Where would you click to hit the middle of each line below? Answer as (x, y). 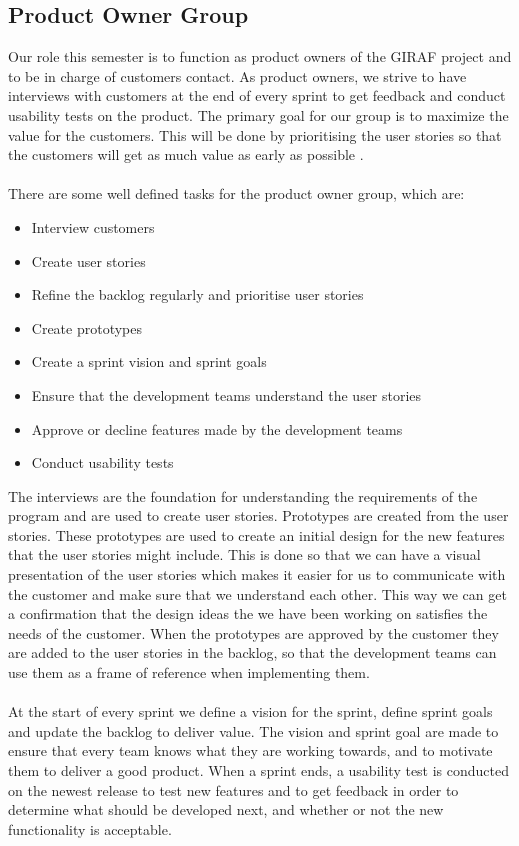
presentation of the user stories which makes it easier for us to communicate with (257, 574)
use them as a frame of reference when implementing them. (189, 672)
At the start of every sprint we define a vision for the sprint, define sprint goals (250, 711)
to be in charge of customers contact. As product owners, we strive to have (237, 75)
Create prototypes (87, 327)
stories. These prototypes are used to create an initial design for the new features (256, 534)
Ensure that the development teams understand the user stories (226, 394)
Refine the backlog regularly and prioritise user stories (197, 294)
